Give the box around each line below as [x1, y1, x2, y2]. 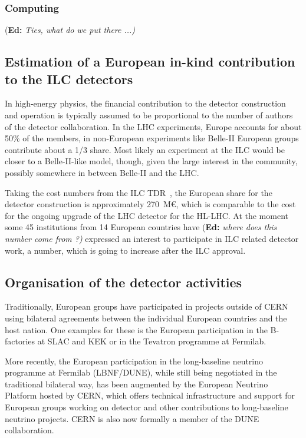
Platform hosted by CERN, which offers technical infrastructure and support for [5, 389, 295, 401]
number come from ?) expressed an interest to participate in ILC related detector [5, 232, 299, 244]
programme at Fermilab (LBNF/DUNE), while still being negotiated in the [5, 366, 277, 379]
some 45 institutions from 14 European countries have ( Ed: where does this [5, 221, 277, 233]
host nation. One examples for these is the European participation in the [5, 323, 268, 336]
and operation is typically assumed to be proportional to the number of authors [5, 109, 293, 121]
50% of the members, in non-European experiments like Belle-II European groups [5, 132, 299, 144]
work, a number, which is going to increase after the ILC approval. [5, 244, 246, 256]
